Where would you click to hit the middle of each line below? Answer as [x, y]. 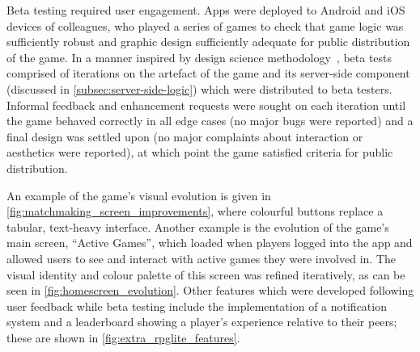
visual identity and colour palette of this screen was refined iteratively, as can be [206, 274]
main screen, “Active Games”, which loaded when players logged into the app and [210, 243]
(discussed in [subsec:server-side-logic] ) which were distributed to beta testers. [199, 88]
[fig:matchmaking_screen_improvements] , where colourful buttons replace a [195, 211]
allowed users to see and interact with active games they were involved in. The [202, 258]
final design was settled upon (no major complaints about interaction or [185, 136]
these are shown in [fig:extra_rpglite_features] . [123, 337]
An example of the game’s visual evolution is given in [139, 195]
